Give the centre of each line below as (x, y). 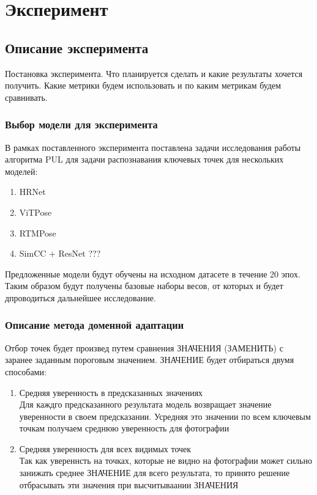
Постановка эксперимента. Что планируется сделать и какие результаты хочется (154, 73)
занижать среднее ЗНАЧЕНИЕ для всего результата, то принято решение (155, 473)
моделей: (21, 171)
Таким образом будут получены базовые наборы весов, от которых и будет (144, 286)
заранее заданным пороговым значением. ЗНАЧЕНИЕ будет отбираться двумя (150, 360)
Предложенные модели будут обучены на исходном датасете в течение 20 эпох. (153, 273)
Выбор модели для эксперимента (81, 124)
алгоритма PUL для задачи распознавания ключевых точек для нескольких (144, 159)
